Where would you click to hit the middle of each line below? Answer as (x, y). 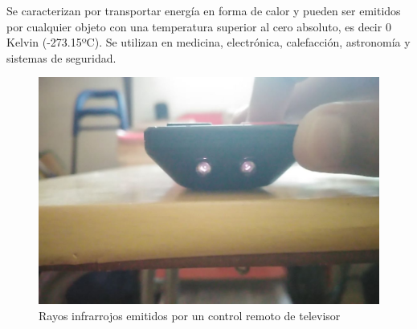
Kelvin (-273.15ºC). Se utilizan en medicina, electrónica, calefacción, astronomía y (208, 42)
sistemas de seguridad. (61, 57)
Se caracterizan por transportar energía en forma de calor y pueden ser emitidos (204, 10)
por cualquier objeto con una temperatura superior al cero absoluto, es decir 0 (199, 26)
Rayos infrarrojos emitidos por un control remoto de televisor (190, 315)
